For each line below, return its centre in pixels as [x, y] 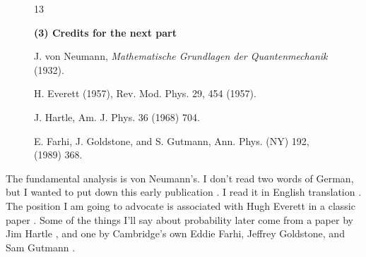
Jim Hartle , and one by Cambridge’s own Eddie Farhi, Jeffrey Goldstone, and [175, 233]
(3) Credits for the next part [105, 32]
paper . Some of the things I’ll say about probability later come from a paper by [179, 219]
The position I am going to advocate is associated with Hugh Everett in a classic [181, 205]
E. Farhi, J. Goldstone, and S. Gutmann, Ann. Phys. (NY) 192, [172, 140]
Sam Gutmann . [41, 247]
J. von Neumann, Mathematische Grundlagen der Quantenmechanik [181, 56]
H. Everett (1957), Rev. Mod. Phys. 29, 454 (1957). [145, 93]
